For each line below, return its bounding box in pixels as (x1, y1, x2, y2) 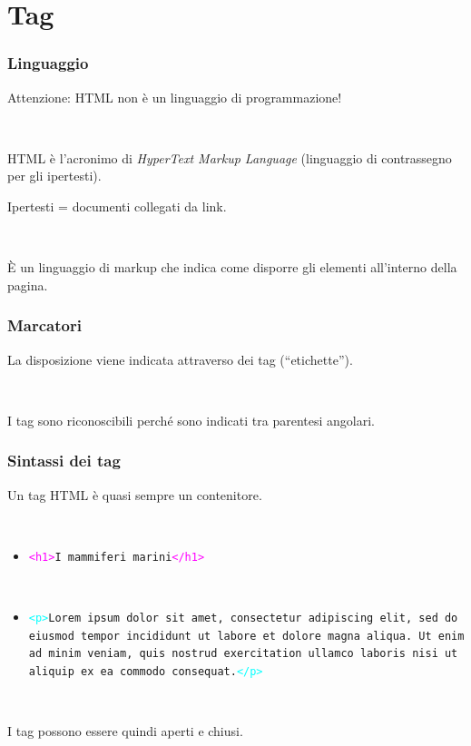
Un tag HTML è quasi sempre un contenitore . (7, 485, 262, 504)
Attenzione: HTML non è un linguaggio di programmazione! (7, 87, 342, 106)
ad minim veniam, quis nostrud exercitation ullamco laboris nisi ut (28, 647, 458, 661)
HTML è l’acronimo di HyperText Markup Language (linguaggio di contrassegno (7, 148, 452, 167)
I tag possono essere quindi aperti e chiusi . (7, 721, 243, 741)
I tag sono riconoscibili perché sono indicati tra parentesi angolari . (7, 410, 375, 429)
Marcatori (7, 314, 82, 337)
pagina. (7, 275, 48, 294)
